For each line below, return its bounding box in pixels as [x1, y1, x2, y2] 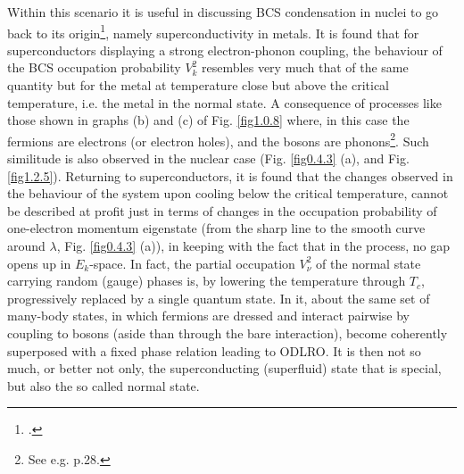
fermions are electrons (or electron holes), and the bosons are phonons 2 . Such [7, 129, 429, 150]
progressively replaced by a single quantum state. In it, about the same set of [7, 288, 430, 307]
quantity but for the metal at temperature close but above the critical [7, 76, 390, 95]
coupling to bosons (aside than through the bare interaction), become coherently [7, 324, 448, 342]
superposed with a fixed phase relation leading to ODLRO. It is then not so [7, 341, 421, 360]
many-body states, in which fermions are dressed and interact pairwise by [7, 306, 410, 325]
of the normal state [316, 254, 421, 272]
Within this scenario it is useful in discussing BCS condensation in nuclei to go [7, 3, 439, 21]
